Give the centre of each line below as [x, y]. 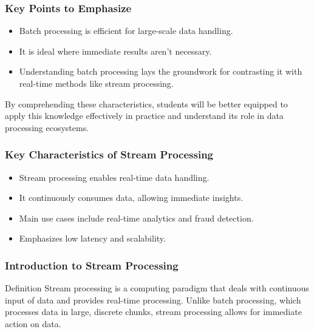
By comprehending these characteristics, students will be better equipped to [146, 103]
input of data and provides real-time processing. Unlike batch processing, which [153, 300]
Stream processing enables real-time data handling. [114, 177]
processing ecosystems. [47, 127]
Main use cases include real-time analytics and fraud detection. [136, 218]
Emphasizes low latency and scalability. [92, 238]
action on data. [33, 323]
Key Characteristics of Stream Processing [109, 154]
